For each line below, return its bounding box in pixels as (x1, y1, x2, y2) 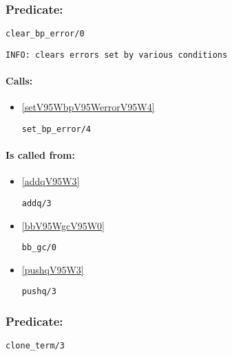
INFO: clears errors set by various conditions (6, 49, 228, 60)
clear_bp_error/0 (6, 29, 85, 39)
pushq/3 (21, 287, 56, 297)
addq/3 (21, 198, 52, 208)
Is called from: (6, 148, 75, 162)
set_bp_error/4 (21, 124, 92, 134)
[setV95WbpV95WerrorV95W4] (21, 100, 155, 114)
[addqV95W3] (21, 174, 80, 188)
